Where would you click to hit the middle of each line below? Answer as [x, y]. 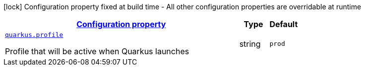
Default [284, 24]
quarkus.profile [34, 35]
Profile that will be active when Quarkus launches [97, 51]
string [250, 44]
